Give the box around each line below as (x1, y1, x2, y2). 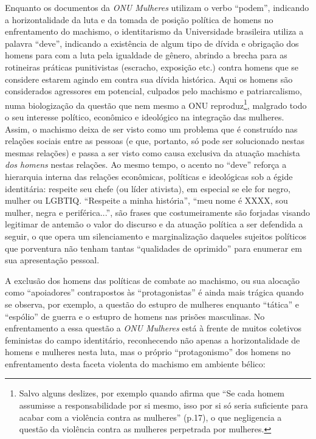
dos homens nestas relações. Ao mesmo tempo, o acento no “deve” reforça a (5, 158, 287, 171)
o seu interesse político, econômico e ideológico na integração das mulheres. (5, 111, 284, 123)
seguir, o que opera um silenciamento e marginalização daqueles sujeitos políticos (5, 229, 306, 242)
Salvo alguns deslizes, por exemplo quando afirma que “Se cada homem (19, 387, 285, 399)
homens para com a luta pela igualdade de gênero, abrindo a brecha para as (5, 49, 287, 61)
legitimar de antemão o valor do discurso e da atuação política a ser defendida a (5, 218, 303, 230)
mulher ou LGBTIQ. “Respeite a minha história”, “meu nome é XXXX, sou (5, 194, 288, 207)
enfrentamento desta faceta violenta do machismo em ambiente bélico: (5, 357, 266, 370)
